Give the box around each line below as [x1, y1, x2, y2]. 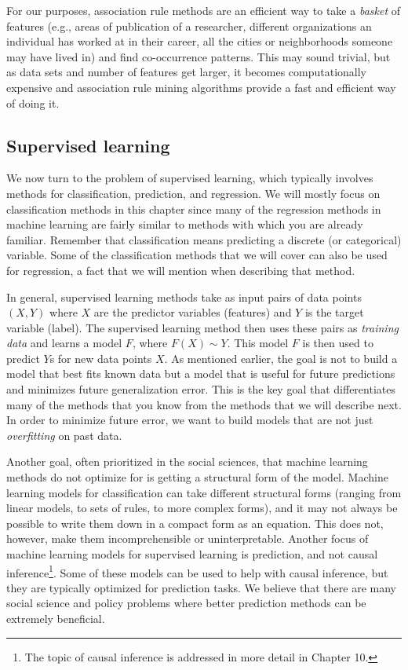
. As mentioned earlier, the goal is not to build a [164, 350, 398, 366]
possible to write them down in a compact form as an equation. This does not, [6, 514, 384, 531]
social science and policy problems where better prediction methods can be [6, 595, 366, 611]
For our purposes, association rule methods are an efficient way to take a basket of [6, 2, 400, 18]
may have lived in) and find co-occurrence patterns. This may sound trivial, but [6, 48, 391, 64]
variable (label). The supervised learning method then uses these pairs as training [6, 319, 399, 335]
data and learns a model [6, 335, 122, 351]
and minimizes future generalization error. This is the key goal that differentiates [6, 381, 395, 397]
